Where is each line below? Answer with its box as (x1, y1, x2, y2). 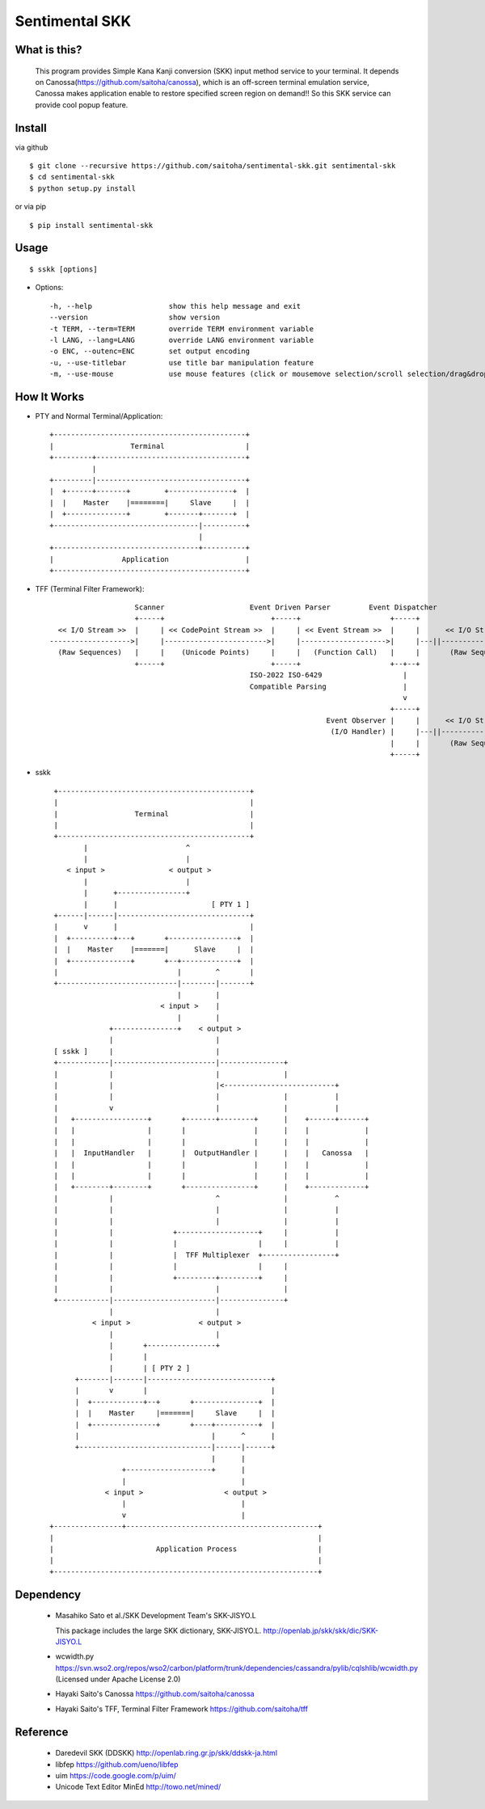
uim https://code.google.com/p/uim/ (55, 1771, 177, 1781)
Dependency (15, 1588, 81, 1601)
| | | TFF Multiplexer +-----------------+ (53, 1250, 339, 1259)
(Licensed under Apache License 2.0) (55, 1674, 181, 1685)
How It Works (15, 390, 85, 403)
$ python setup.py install (29, 183, 137, 193)
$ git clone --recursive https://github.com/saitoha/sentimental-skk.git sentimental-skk (29, 162, 396, 171)
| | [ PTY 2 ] (109, 1363, 191, 1373)
